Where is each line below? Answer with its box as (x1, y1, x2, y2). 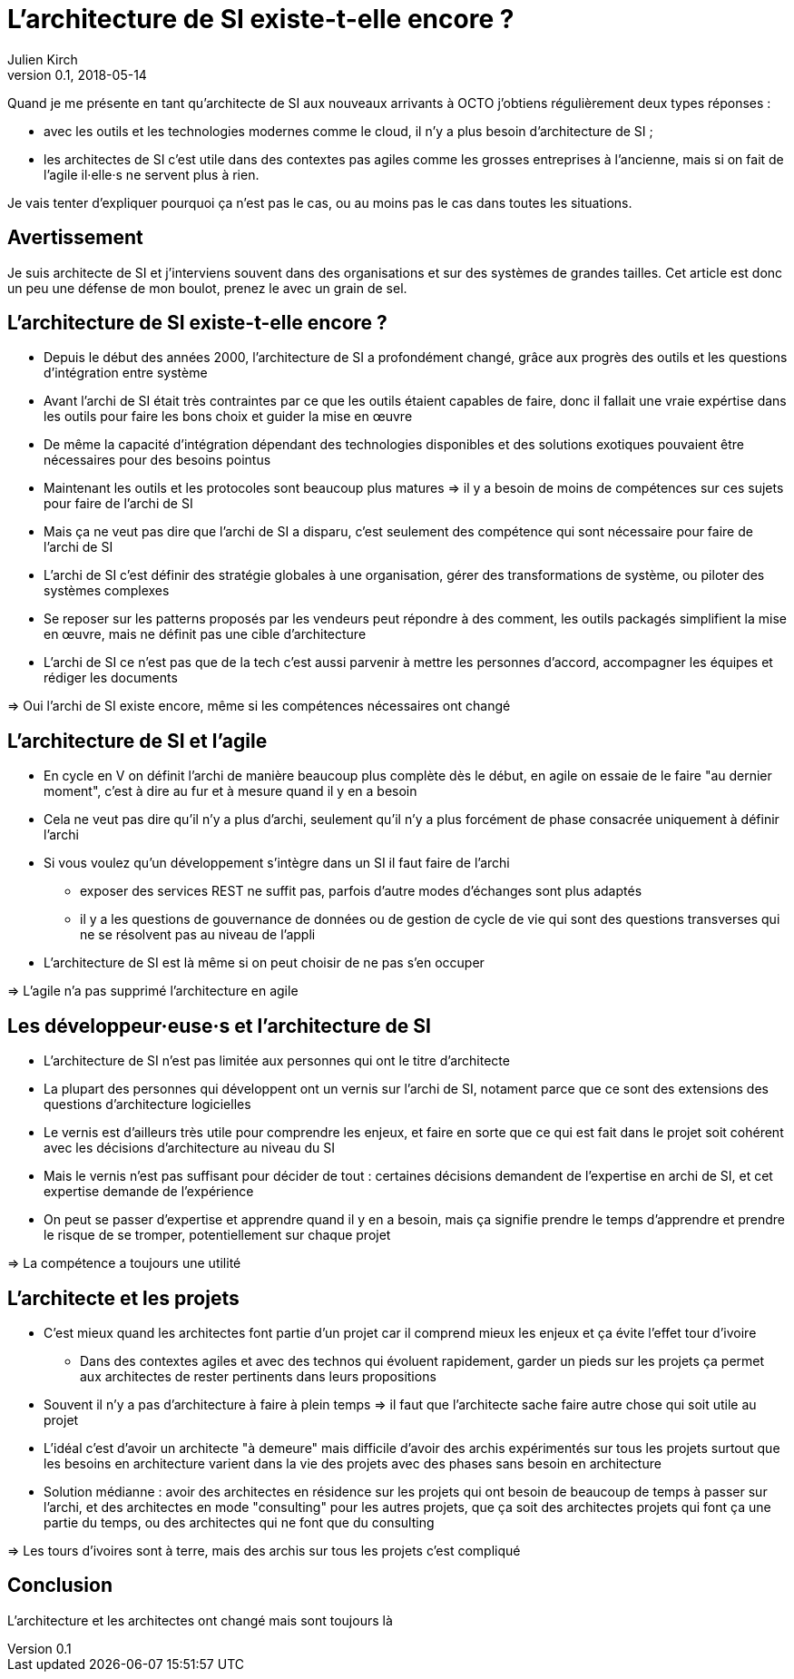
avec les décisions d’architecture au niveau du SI (44, 1140, 335, 1156)
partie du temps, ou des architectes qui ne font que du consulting (44, 1514, 435, 1530)
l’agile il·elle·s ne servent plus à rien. (44, 166, 260, 182)
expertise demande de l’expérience (44, 1183, 254, 1200)
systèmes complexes (44, 583, 170, 599)
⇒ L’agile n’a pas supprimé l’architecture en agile (7, 983, 299, 999)
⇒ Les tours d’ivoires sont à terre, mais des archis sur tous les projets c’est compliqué (7, 1542, 521, 1558)
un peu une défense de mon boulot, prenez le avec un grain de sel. (7, 280, 407, 296)
